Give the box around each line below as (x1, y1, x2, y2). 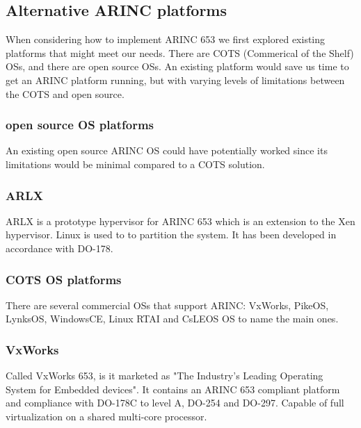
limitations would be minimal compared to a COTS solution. (6, 156, 265, 171)
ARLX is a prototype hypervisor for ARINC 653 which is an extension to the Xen (6, 213, 355, 228)
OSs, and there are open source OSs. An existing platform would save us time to (6, 59, 349, 74)
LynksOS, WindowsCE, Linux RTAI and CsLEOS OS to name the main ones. (6, 311, 339, 326)
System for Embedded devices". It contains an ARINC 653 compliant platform (6, 381, 340, 396)
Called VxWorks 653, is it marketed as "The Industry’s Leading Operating (6, 368, 323, 383)
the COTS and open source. (6, 86, 125, 101)
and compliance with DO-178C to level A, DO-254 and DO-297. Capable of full (6, 395, 344, 410)
